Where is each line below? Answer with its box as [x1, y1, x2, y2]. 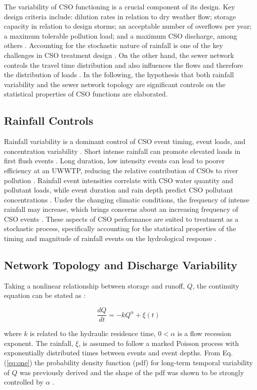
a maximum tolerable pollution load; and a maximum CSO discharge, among [4, 30, 237, 41]
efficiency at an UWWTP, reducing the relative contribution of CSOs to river [4, 165, 238, 175]
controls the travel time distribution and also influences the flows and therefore [4, 59, 243, 70]
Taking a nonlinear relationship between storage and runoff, [4, 280, 185, 291]
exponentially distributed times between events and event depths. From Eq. [4, 347, 233, 358]
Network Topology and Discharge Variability [4, 257, 238, 273]
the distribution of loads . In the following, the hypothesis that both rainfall [4, 69, 234, 80]
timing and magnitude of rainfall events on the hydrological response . [4, 233, 216, 244]
